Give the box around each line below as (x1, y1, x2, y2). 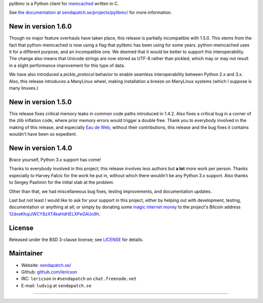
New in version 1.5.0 (9, 98, 72, 106)
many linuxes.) (9, 85, 38, 91)
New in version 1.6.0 (9, 22, 72, 31)
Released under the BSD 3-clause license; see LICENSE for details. (9, 237, 144, 242)
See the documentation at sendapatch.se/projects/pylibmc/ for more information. (9, 10, 172, 16)
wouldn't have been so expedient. (9, 131, 77, 137)
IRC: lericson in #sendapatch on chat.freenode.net (21, 276, 137, 282)
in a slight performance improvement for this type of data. (9, 62, 125, 68)
